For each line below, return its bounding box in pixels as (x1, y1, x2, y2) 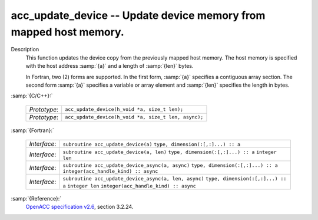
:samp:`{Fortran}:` (11, 127, 54, 134)
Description (11, 46, 39, 53)
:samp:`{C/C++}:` (11, 92, 53, 100)
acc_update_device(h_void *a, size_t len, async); (65, 114, 204, 120)
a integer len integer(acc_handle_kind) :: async (62, 183, 197, 189)
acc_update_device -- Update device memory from (11, 9, 266, 22)
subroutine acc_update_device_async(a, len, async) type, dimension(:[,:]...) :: (62, 176, 287, 182)
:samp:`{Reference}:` (11, 195, 62, 202)
